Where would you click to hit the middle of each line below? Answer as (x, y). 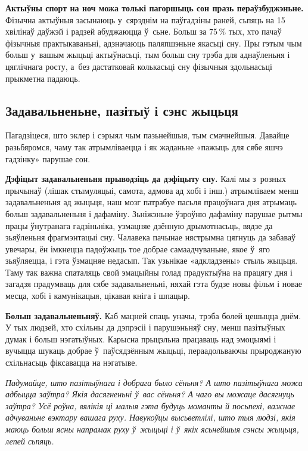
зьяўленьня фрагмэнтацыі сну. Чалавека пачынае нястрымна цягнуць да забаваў (151, 237)
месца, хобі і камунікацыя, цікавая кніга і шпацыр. (98, 296)
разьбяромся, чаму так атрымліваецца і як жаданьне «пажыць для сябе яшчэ (144, 146)
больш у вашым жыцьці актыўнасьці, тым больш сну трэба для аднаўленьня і (148, 55)
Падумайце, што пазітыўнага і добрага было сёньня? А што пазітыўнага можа (154, 382)
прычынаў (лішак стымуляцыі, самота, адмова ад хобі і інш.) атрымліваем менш (152, 190)
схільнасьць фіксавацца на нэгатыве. (71, 362)
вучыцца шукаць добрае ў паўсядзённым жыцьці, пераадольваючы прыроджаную (153, 350)
